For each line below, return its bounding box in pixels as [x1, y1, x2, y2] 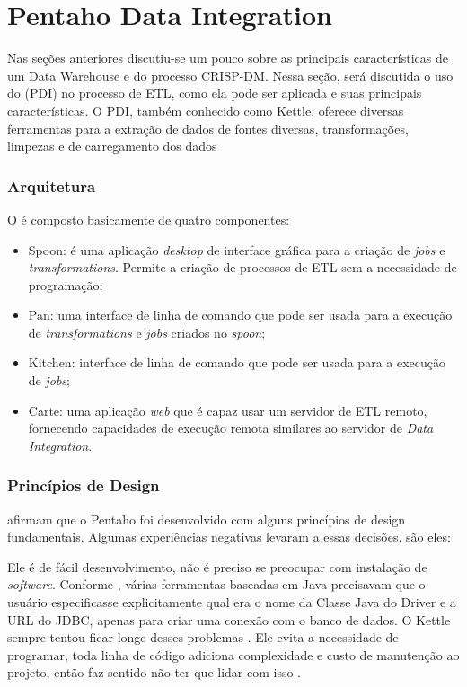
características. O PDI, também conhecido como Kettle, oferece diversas [7, 101, 404, 119]
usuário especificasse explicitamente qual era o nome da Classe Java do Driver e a [7, 593, 456, 612]
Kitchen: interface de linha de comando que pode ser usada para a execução [28, 353, 445, 372]
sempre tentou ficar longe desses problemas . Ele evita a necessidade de [7, 628, 399, 647]
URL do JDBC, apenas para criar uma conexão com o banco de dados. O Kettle [7, 610, 451, 629]
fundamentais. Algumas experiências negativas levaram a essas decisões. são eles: [7, 527, 451, 546]
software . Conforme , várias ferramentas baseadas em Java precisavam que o [7, 575, 426, 594]
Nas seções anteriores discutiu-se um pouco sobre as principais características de [7, 48, 449, 67]
